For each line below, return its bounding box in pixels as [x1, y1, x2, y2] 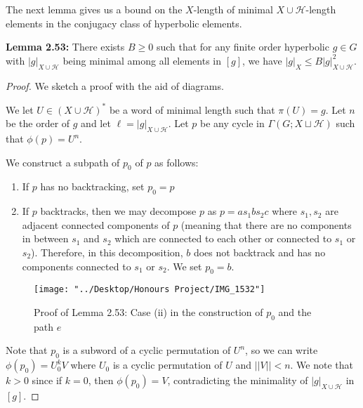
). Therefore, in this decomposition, [31, 245, 183, 260]
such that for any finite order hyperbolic [156, 39, 329, 54]
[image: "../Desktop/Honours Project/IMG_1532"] [34, 284, 265, 295]
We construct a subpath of [6, 154, 120, 169]
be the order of [6, 116, 70, 131]
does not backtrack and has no [193, 245, 326, 260]
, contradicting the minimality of [167, 373, 308, 388]
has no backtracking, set [40, 179, 145, 194]
